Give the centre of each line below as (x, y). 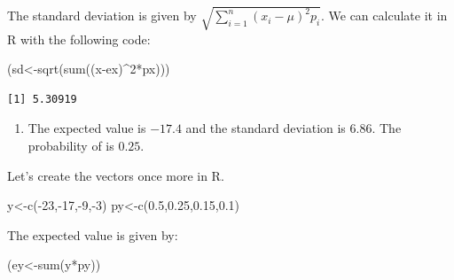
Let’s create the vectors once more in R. (116, 175)
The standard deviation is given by (102, 16)
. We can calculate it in (384, 16)
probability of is (71, 145)
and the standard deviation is (266, 128)
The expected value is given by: (93, 234)
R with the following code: (79, 39)
